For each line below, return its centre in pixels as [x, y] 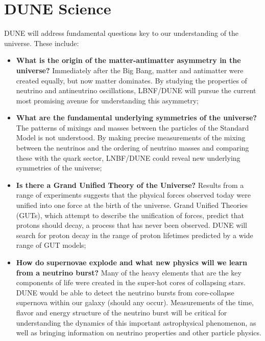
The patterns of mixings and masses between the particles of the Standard [132, 127]
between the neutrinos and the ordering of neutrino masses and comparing [132, 148]
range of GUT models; [51, 245]
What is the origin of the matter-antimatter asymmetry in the [128, 60]
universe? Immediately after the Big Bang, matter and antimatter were [130, 70]
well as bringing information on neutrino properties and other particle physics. [139, 333]
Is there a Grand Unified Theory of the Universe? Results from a [130, 185]
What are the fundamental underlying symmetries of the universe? [136, 118]
